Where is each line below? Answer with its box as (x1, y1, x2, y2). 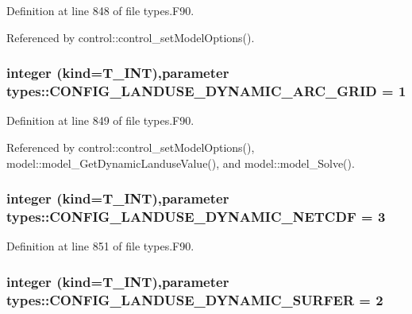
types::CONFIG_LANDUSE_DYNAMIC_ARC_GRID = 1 (6, 81, 406, 101)
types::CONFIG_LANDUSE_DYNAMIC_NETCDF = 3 (6, 206, 386, 226)
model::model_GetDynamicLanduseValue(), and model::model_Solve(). (6, 154, 355, 171)
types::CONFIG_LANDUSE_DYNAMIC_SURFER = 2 (6, 289, 383, 309)
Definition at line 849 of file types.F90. (6, 112, 194, 129)
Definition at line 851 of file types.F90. (6, 238, 194, 254)
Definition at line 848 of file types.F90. (6, 2, 194, 18)
